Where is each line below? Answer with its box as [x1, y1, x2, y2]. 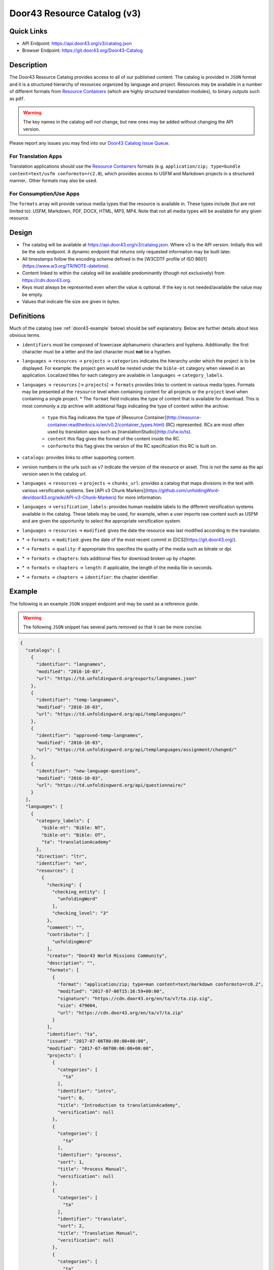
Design [9, 228, 32, 237]
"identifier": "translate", [57, 1216, 127, 1222]
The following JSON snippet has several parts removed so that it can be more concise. [23, 624, 203, 630]
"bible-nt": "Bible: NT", [41, 825, 106, 831]
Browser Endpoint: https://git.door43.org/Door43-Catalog [22, 47, 143, 53]
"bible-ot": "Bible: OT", [41, 832, 106, 838]
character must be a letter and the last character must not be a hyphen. [22, 348, 172, 355]
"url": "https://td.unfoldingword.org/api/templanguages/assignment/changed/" [36, 747, 237, 753]
